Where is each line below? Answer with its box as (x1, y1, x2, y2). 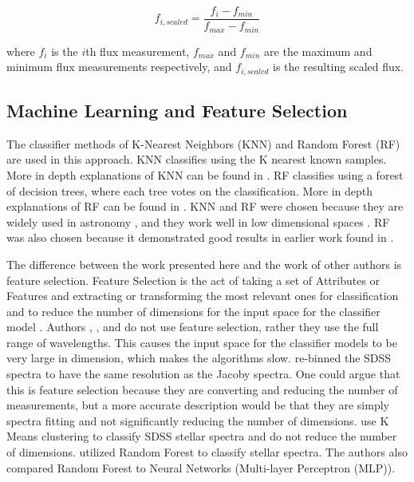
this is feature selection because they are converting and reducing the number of (6, 381, 398, 397)
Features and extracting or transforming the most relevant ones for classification (6, 287, 399, 304)
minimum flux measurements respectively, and (6, 58, 232, 75)
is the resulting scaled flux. (273, 58, 404, 75)
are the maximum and (264, 42, 373, 59)
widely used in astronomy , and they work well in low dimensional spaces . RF (6, 213, 390, 230)
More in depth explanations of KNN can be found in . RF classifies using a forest (6, 166, 404, 183)
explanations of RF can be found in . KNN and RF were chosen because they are (6, 198, 404, 215)
